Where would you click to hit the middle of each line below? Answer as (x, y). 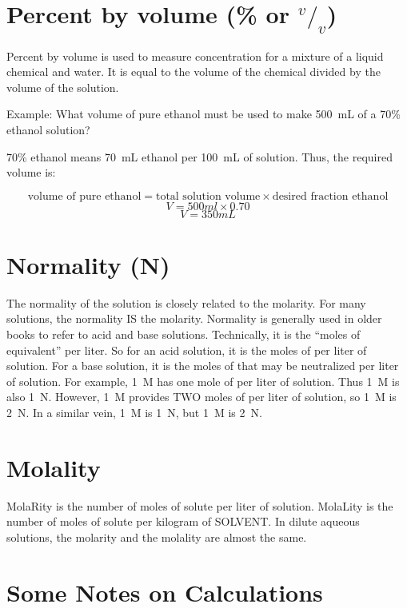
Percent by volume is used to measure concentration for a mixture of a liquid (195, 56)
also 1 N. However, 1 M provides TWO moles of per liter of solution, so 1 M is (202, 397)
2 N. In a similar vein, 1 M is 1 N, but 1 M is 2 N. (134, 412)
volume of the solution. (63, 87)
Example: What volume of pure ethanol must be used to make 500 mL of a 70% (203, 114)
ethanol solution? (48, 129)
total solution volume (208, 196)
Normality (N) (88, 264)
